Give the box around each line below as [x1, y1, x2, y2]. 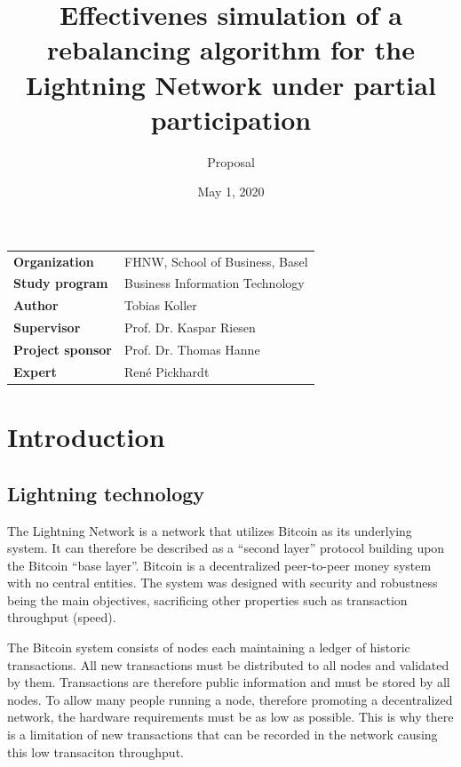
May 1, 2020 [197, 182, 265, 201]
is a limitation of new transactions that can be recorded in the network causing [7, 725, 438, 744]
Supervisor [13, 318, 81, 337]
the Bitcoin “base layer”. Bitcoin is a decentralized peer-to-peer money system [7, 555, 432, 574]
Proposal [207, 152, 255, 171]
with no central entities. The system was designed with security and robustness [7, 573, 438, 592]
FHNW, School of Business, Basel [124, 252, 308, 270]
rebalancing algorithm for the [46, 31, 416, 68]
